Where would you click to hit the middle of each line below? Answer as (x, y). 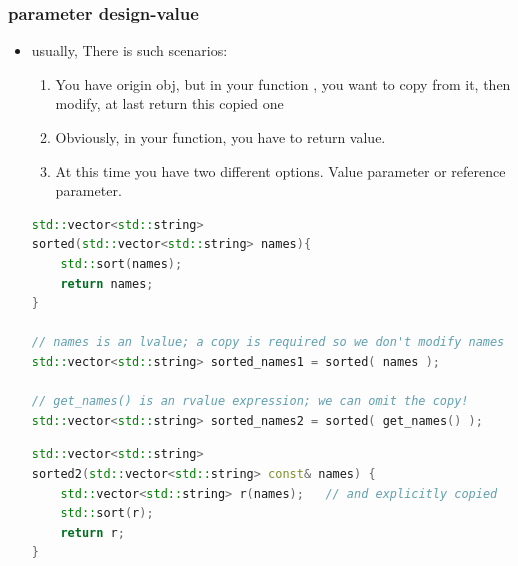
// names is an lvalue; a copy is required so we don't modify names (268, 342)
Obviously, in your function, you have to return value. (220, 137)
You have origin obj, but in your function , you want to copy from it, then (283, 83)
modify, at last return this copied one (169, 103)
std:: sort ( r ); (107, 513)
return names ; (107, 283)
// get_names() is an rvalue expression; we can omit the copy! (250, 401)
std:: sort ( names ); (121, 263)
